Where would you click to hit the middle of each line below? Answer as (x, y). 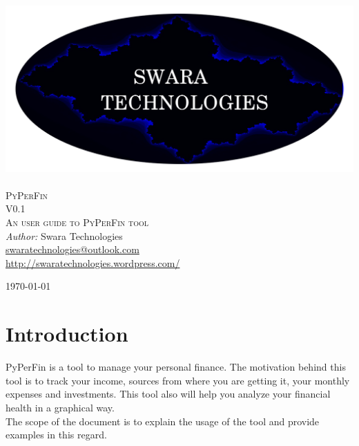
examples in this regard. (56, 435)
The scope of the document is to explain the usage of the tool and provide (163, 421)
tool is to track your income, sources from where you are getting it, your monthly (178, 380)
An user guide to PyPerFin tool (77, 222)
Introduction (67, 334)
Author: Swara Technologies (64, 235)
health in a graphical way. (60, 407)
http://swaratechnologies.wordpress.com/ (93, 262)
